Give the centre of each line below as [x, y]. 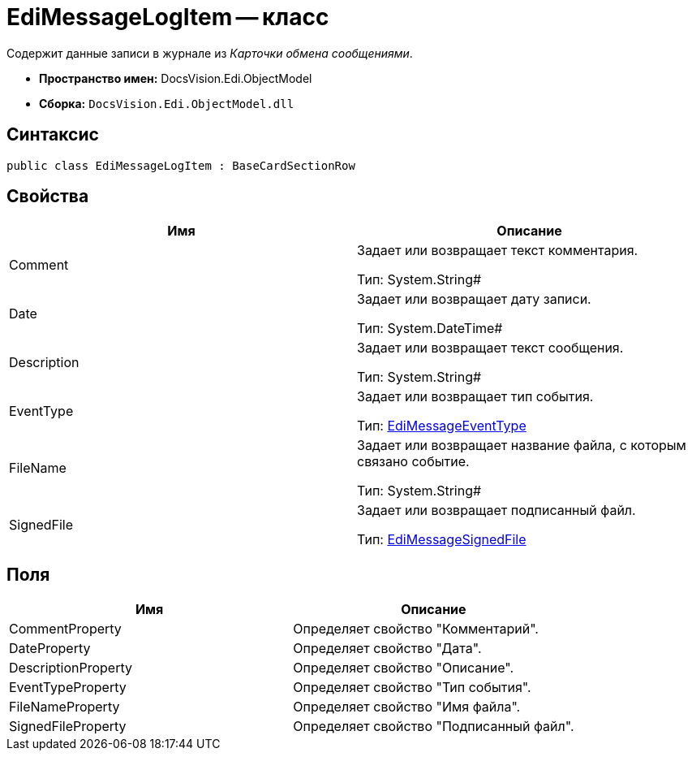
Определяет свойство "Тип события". [412, 688]
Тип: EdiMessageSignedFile [442, 540]
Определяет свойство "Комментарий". [416, 629]
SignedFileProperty [68, 727]
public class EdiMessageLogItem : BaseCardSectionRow [181, 165]
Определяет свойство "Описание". [404, 668]
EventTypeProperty [68, 688]
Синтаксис [53, 135]
